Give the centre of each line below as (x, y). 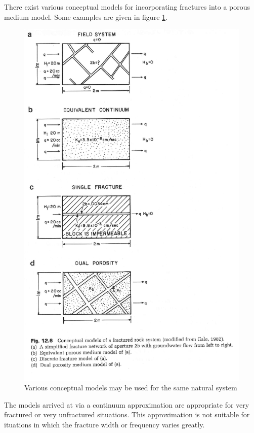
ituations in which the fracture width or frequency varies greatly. (104, 425)
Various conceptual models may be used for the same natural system (131, 388)
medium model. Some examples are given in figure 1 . (86, 16)
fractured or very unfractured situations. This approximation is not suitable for (127, 414)
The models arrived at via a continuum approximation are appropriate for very (127, 404)
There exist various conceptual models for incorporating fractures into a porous (127, 7)
